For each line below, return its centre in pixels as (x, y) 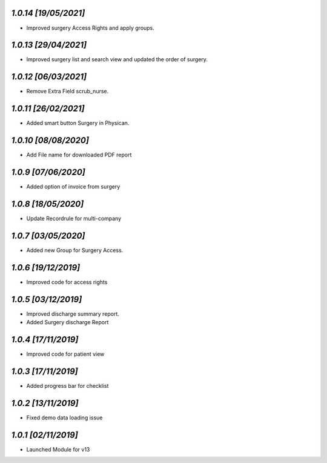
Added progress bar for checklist (68, 385)
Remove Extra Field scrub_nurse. (68, 92)
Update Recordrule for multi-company (74, 218)
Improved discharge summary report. (73, 314)
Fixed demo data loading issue (64, 418)
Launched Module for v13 (58, 449)
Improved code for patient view (65, 354)
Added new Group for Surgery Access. (75, 250)
